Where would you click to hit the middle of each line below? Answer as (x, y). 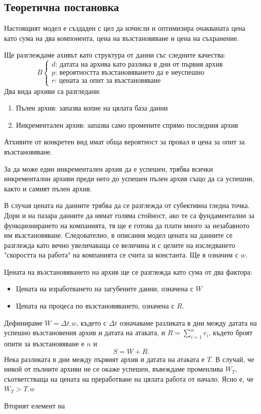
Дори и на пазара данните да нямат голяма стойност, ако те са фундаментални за (129, 215)
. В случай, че (233, 359)
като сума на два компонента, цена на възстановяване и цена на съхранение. (122, 38)
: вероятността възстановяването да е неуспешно (130, 73)
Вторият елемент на (35, 406)
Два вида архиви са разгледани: (53, 91)
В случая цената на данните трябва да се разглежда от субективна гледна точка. (127, 205)
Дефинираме (23, 322)
